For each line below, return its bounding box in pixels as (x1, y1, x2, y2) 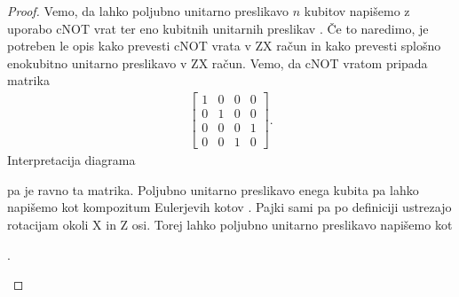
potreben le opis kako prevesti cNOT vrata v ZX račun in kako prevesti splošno (7, 36, 441, 55)
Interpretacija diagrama (7, 151, 136, 169)
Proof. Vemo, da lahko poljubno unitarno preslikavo (7, 2, 289, 20)
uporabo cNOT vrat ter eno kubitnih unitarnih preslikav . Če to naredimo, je (7, 19, 429, 37)
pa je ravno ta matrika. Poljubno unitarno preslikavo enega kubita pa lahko (7, 180, 419, 199)
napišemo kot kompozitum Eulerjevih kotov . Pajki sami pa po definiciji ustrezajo (7, 198, 452, 216)
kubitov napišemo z (304, 2, 410, 20)
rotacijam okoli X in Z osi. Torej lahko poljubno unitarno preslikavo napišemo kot (7, 215, 453, 233)
